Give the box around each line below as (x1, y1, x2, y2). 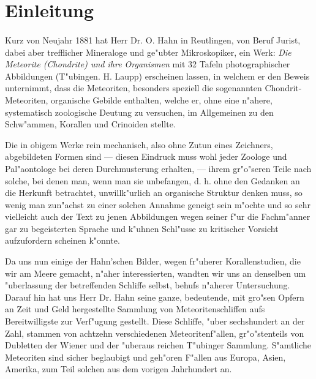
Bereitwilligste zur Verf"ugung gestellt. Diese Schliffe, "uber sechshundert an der (5, 315, 305, 328)
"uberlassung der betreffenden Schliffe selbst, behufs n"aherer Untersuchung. (5, 279, 290, 291)
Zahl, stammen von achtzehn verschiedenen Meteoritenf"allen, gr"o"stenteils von (5, 326, 304, 339)
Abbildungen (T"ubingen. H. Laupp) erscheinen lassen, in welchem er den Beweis (5, 69, 310, 82)
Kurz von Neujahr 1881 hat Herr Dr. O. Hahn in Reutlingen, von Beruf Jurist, (5, 33, 301, 46)
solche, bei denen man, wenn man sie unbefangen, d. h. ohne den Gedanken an (5, 174, 300, 187)
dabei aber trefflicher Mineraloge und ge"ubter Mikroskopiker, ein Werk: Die (5, 45, 292, 58)
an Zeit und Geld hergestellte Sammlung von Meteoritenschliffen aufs (5, 302, 265, 315)
